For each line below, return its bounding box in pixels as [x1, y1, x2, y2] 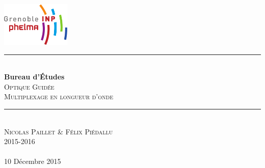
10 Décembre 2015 [4, 156, 61, 166]
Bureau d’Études [4, 71, 65, 82]
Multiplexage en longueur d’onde [4, 91, 113, 102]
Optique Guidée [4, 81, 55, 92]
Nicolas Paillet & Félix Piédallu [4, 126, 113, 136]
